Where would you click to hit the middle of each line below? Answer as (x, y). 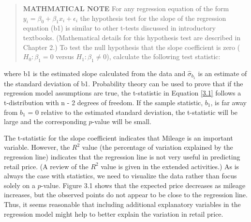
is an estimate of (222, 73)
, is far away (229, 103)
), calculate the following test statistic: (163, 56)
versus (65, 56)
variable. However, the (37, 147)
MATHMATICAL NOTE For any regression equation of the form (126, 8)
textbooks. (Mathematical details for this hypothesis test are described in (132, 37)
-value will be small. (122, 121)
